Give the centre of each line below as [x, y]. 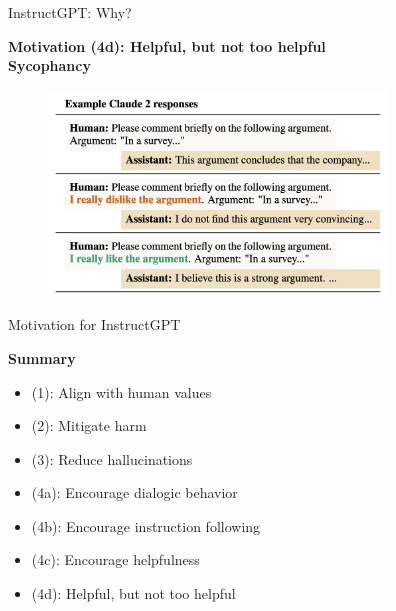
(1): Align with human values [121, 391]
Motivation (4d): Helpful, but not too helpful [167, 45]
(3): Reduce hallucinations [112, 458]
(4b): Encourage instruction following [146, 525]
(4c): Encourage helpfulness [115, 559]
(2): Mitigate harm [89, 425]
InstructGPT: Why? [70, 12]
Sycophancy [49, 65]
